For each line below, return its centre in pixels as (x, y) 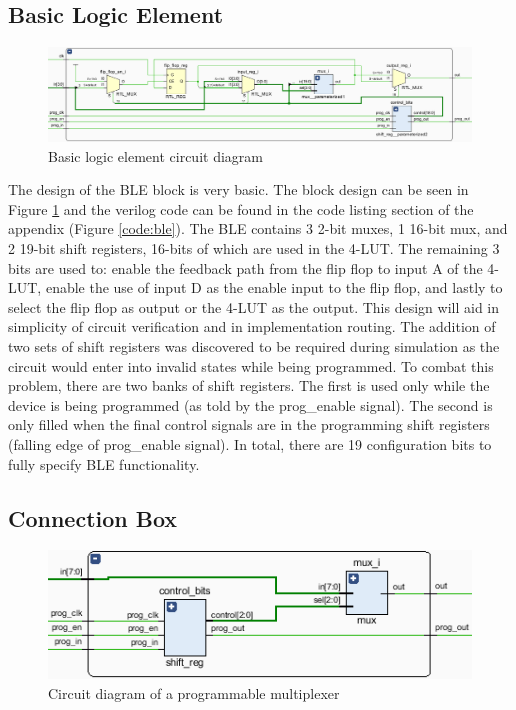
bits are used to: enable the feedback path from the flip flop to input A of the (245, 267)
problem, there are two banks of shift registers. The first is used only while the (249, 385)
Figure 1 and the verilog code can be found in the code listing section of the (241, 208)
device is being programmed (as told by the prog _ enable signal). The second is (250, 404)
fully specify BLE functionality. (104, 463)
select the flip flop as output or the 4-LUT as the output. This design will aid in (254, 306)
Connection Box (93, 517)
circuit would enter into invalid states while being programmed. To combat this (251, 365)
